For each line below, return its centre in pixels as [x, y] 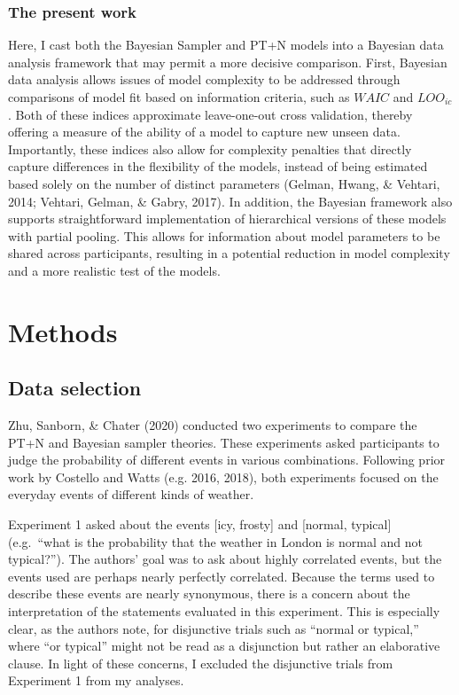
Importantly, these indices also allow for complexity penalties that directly [210, 148]
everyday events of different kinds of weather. [131, 494]
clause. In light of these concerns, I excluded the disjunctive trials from [201, 663]
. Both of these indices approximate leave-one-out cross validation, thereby [210, 114]
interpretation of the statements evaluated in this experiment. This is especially [224, 611]
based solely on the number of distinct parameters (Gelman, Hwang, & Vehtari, [224, 183]
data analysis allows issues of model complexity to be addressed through [204, 79]
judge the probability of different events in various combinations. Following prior [227, 460]
